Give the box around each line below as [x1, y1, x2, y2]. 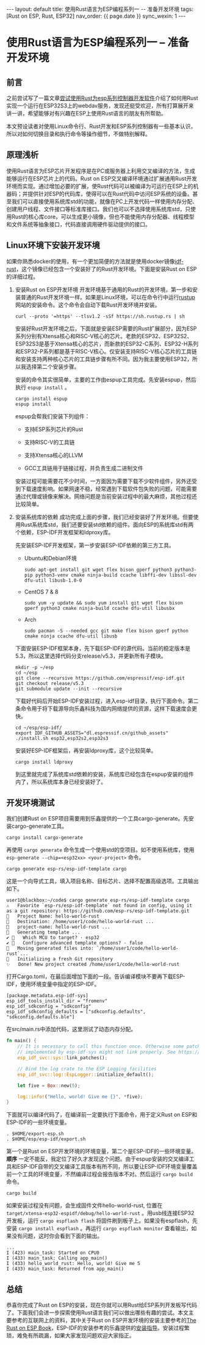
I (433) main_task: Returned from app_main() [6, 1266, 124, 1272]
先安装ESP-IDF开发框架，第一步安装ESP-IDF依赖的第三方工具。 [15, 542, 175, 549]
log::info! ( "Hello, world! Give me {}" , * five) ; [17, 1093, 143, 1100]
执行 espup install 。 [15, 383, 70, 391]
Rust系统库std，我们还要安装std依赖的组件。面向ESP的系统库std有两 [20, 521, 194, 528]
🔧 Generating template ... [6, 929, 81, 935]
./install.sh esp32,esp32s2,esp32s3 [15, 735, 109, 741]
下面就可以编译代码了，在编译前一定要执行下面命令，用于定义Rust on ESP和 [6, 1111, 198, 1118]
